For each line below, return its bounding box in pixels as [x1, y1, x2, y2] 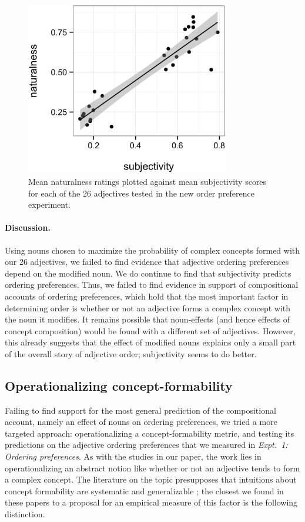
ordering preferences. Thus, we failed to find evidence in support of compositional [5, 278, 299, 291]
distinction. [5, 508, 45, 520]
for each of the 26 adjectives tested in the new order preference [28, 187, 254, 199]
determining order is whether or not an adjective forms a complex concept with [5, 301, 291, 314]
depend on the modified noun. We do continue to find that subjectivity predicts [5, 267, 291, 279]
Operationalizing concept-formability [5, 376, 233, 394]
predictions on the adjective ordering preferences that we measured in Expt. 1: [5, 438, 288, 451]
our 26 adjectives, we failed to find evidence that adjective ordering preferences [5, 255, 289, 268]
